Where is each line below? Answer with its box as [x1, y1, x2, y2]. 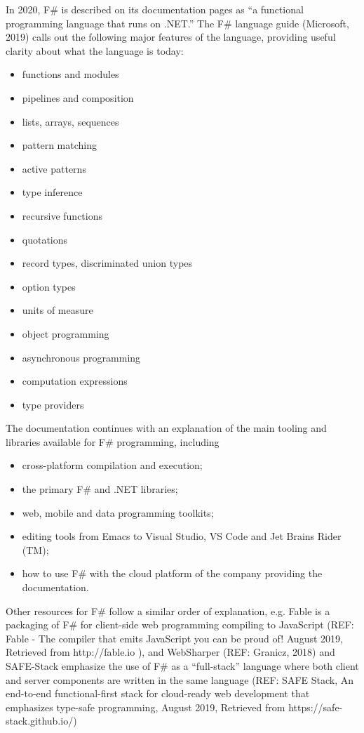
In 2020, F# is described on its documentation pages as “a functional [6, 2, 304, 16]
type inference [22, 185, 83, 199]
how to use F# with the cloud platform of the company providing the [22, 566, 323, 581]
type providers [22, 397, 84, 411]
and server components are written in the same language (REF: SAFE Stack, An [6, 672, 354, 687]
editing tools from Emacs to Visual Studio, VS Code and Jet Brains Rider [22, 529, 342, 543]
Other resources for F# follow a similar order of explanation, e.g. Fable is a [6, 603, 330, 618]
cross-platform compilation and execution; [22, 458, 203, 473]
